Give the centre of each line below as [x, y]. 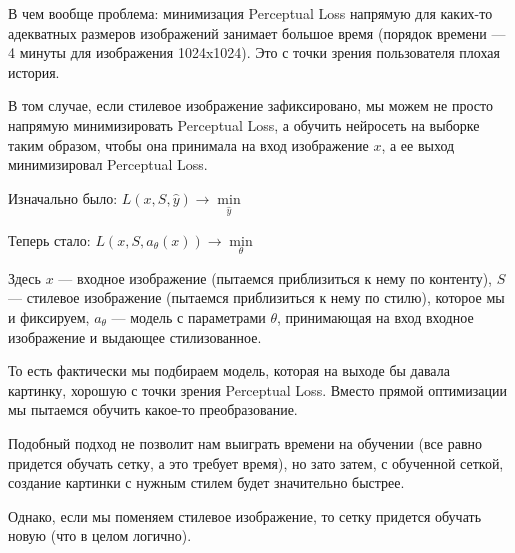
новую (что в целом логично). [100, 535]
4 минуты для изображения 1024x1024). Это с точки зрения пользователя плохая [254, 52]
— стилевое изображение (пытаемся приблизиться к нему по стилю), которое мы [256, 297]
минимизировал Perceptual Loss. [108, 164]
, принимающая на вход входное [375, 316]
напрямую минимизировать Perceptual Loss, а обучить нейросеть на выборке [244, 124]
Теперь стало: [49, 239]
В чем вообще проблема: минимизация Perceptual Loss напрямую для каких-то [250, 13]
